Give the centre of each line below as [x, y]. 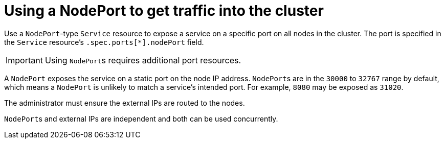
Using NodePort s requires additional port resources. [143, 60]
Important [24, 60]
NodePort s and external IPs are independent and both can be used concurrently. [141, 118]
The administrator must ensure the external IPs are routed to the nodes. [125, 103]
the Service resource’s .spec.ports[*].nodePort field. [104, 42]
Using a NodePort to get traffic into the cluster [164, 11]
